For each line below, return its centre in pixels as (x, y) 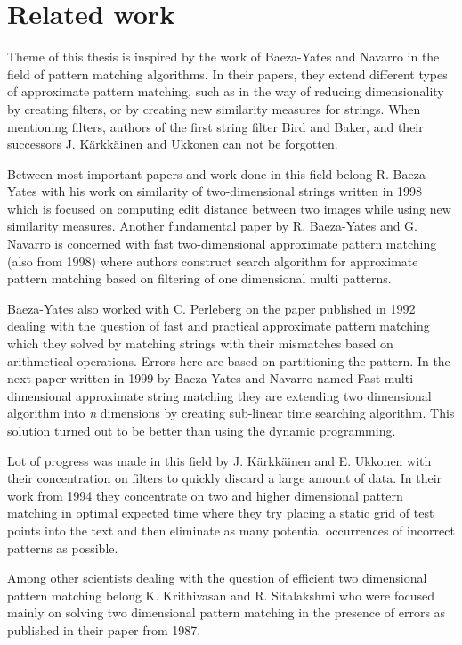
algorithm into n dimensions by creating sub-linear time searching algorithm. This (231, 413)
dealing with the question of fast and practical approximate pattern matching (219, 326)
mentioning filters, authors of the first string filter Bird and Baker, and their (215, 126)
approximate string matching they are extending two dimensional (254, 395)
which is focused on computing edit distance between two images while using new (229, 208)
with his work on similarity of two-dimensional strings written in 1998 (232, 191)
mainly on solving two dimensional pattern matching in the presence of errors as (227, 612)
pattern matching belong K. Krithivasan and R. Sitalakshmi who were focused (221, 595)
